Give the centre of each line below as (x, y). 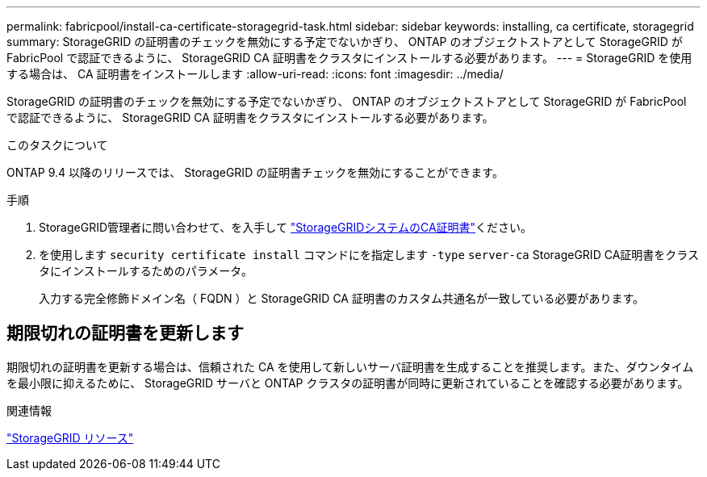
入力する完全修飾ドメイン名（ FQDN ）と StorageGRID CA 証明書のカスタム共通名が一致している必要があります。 (342, 298)
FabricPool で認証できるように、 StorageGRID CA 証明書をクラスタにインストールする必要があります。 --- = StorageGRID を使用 (349, 58)
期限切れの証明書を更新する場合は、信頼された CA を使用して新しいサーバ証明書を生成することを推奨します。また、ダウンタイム (350, 366)
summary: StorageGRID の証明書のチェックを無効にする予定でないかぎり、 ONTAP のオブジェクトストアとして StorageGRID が (345, 42)
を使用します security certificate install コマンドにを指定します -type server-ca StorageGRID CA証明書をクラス (369, 255)
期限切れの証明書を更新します (125, 333)
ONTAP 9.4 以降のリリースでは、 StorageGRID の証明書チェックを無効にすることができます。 (255, 172)
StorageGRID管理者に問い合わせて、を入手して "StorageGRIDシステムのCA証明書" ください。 (286, 227)
